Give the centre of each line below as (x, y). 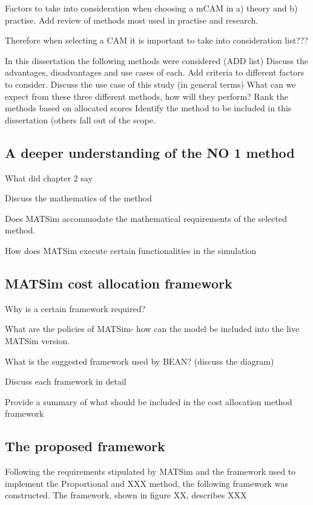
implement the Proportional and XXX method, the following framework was (147, 483)
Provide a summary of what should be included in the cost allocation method (149, 401)
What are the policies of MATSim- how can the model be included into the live (152, 329)
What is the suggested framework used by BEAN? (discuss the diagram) (140, 361)
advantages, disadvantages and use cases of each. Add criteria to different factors (155, 72)
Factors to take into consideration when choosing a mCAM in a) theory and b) (151, 8)
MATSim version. (38, 340)
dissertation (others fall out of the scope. (80, 119)
